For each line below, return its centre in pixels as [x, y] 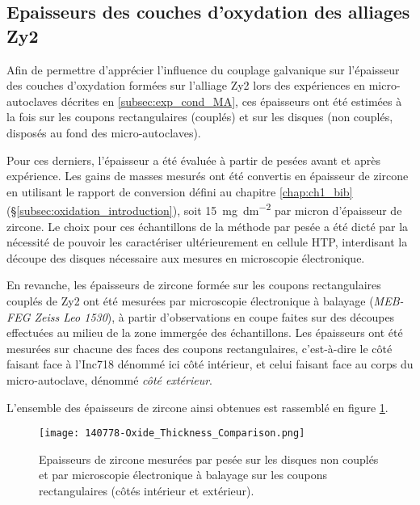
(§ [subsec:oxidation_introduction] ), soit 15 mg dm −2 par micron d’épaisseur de [204, 209]
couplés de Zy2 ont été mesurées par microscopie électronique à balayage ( [190, 300]
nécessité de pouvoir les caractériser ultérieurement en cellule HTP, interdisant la [207, 242]
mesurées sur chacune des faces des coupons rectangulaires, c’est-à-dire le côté [199, 348]
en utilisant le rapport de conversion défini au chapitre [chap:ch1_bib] [180, 191]
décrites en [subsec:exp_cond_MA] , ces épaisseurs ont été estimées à [231, 101]
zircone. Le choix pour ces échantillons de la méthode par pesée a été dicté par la [208, 226]
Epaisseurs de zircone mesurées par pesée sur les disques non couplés [209, 459]
